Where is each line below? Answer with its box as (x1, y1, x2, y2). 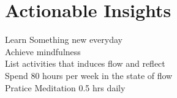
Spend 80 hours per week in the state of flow (5, 69, 173, 81)
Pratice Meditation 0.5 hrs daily (5, 81, 126, 94)
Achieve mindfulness (5, 45, 81, 58)
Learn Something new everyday (5, 33, 122, 46)
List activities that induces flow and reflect (5, 57, 165, 70)
